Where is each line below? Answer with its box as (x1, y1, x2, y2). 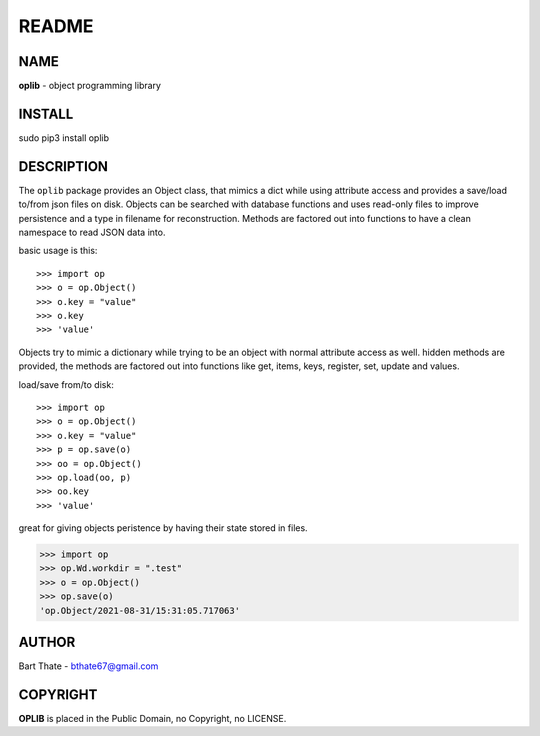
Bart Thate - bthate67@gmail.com (18, 660, 159, 672)
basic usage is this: (18, 245, 98, 257)
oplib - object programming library (18, 80, 162, 92)
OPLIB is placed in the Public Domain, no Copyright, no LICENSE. (18, 713, 287, 725)
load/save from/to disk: (18, 378, 114, 390)
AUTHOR (18, 634, 76, 651)
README (18, 15, 94, 37)
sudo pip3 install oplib (18, 131, 110, 144)
